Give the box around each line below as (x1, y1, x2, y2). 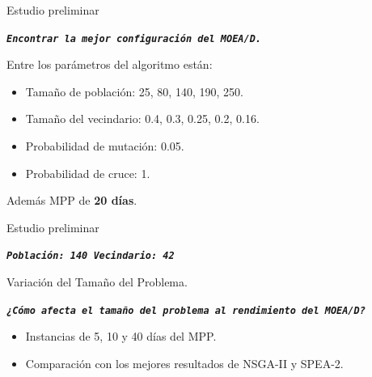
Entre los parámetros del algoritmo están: (6, 56, 213, 73)
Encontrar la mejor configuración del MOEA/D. (6, 32, 261, 44)
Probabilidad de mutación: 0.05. (25, 138, 184, 155)
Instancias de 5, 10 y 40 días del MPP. (25, 328, 217, 345)
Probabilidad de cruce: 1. (25, 164, 150, 181)
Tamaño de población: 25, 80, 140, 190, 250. (25, 83, 243, 100)
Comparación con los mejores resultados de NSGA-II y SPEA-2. (25, 354, 344, 371)
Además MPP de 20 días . (6, 192, 137, 209)
